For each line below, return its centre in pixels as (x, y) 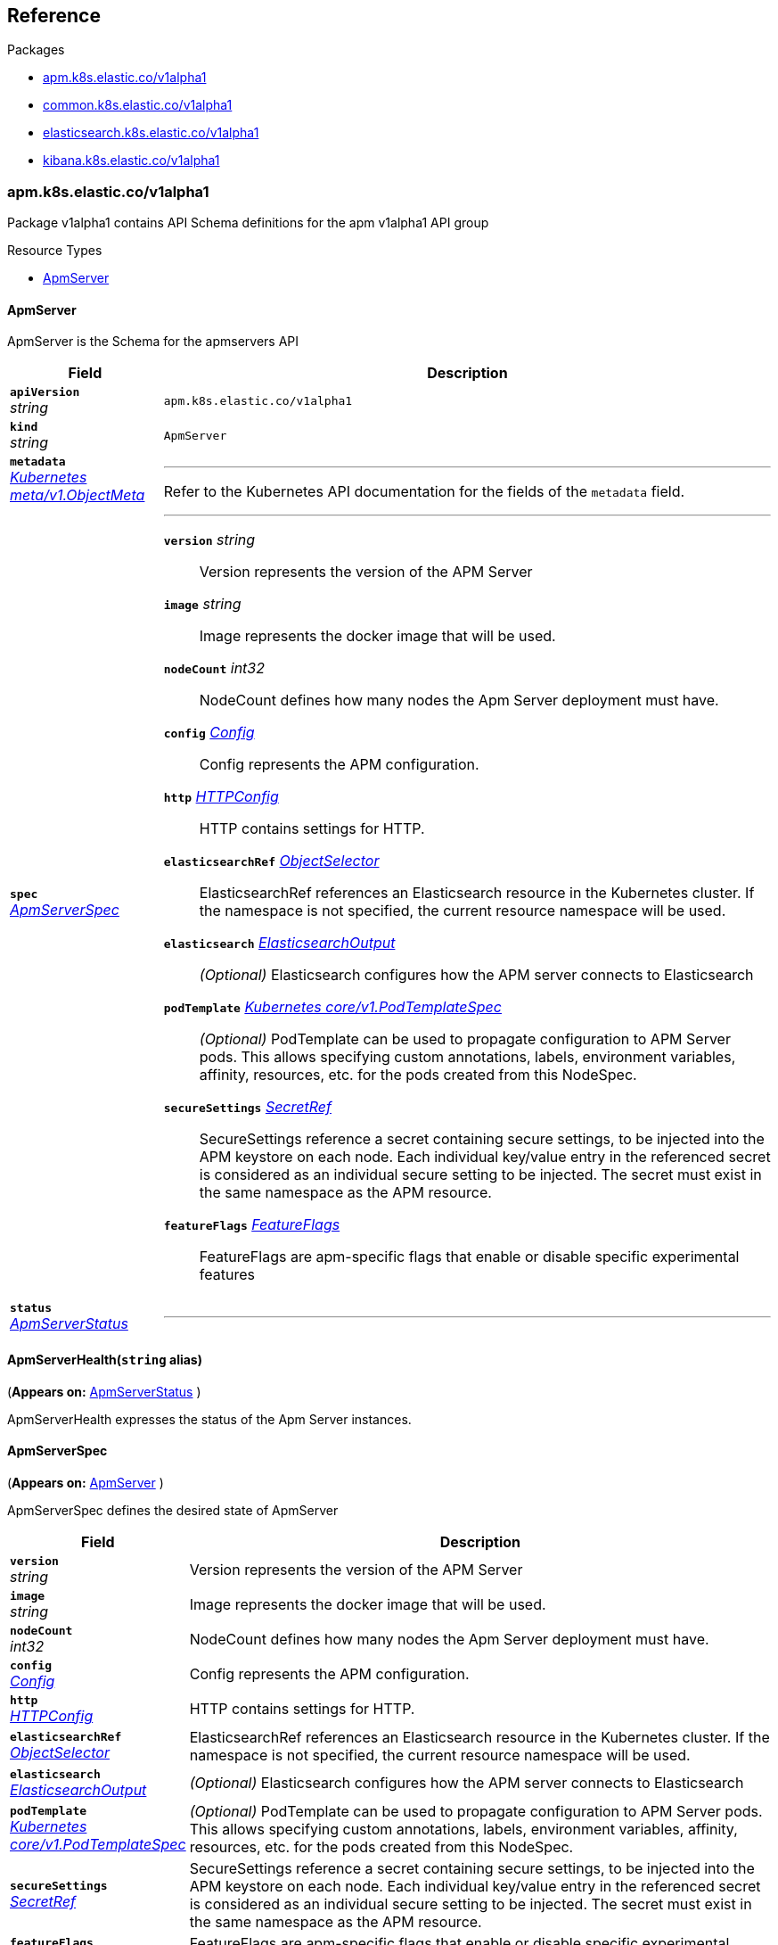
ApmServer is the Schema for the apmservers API (153, 342)
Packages (36, 50)
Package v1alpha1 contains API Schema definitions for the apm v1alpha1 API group (248, 223)
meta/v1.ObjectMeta (78, 495)
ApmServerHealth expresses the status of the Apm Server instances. (209, 1419)
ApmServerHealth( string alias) (105, 1360)
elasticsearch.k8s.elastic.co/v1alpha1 (151, 133)
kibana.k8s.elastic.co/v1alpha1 (131, 161)
